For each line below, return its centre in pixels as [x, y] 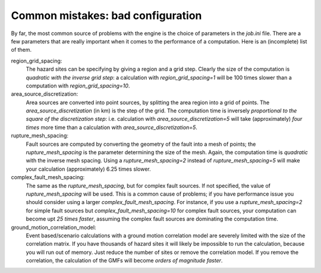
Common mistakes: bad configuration [106, 15]
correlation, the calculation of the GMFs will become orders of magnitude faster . [124, 261]
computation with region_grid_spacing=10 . [78, 86]
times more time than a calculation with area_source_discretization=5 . [111, 127]
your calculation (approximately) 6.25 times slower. [88, 169]
